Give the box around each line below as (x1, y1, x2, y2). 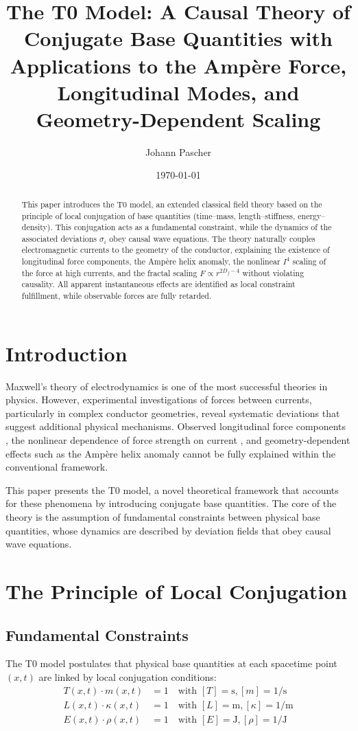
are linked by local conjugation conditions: (38, 670, 217, 684)
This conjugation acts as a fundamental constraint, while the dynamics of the (55, 221, 332, 233)
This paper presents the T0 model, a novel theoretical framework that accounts (5, 482, 339, 497)
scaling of (292, 256, 326, 267)
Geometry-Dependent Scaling (36, 104, 321, 133)
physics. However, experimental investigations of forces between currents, (5, 392, 312, 407)
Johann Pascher (145, 144, 212, 159)
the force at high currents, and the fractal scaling (21, 267, 198, 278)
